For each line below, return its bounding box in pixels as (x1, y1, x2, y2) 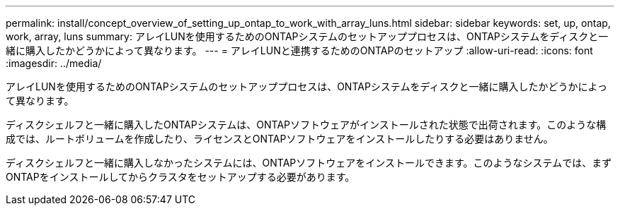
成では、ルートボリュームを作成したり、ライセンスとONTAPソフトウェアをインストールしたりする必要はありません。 (6, 133, 553, 145)
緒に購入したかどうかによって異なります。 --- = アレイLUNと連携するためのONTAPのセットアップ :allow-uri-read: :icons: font (6, 44, 593, 56)
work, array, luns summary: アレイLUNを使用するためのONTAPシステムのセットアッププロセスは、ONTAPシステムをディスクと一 (6, 30, 609, 42)
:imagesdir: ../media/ (6, 57, 102, 69)
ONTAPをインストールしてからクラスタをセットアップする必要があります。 (6, 171, 355, 183)
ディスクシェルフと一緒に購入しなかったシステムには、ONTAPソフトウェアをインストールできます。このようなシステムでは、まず (6, 157, 612, 169)
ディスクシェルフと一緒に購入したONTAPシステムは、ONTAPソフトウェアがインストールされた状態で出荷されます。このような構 (6, 119, 607, 131)
